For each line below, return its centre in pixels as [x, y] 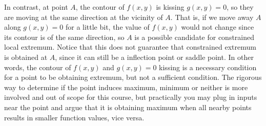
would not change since [218, 27]
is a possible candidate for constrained [195, 37]
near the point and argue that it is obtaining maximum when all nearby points [128, 107]
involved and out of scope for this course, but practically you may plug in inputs [131, 97]
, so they [240, 7]
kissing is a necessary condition [208, 67]
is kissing [170, 7]
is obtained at [26, 57]
